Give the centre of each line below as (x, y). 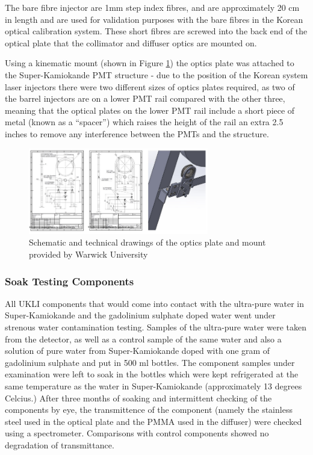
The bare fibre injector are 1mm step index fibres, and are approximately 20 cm (152, 7)
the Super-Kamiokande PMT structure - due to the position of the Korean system (156, 74)
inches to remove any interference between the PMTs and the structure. (137, 133)
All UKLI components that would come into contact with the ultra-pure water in (154, 303)
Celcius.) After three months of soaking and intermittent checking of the (138, 398)
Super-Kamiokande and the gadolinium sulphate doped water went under (140, 315)
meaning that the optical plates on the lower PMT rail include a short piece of (150, 110)
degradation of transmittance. (60, 445)
